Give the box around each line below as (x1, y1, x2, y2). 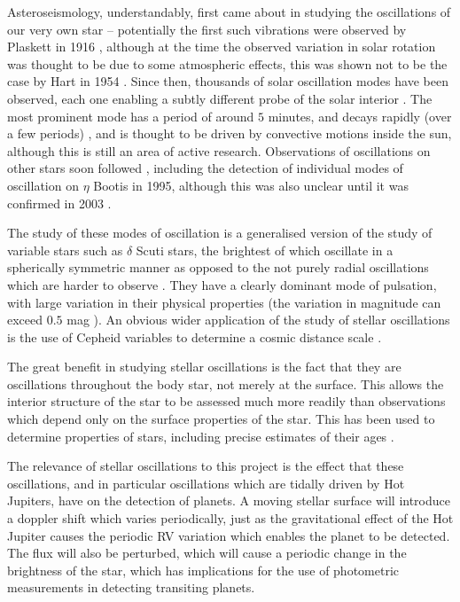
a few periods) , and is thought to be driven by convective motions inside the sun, (7, 124, 452, 143)
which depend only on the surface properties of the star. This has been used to (7, 410, 435, 428)
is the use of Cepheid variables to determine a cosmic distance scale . (7, 327, 382, 346)
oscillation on (7, 176, 79, 194)
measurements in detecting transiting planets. (7, 578, 255, 597)
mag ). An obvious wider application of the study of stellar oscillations (66, 310, 450, 329)
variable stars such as (7, 240, 123, 259)
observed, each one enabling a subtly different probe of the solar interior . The (7, 89, 433, 107)
